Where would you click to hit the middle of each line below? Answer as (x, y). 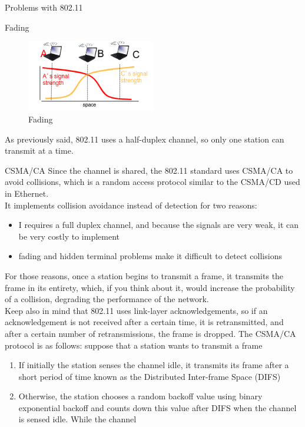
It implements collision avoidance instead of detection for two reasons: (131, 205)
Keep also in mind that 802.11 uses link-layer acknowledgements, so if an (136, 310)
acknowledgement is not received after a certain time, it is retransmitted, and (144, 322)
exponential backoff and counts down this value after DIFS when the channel (158, 407)
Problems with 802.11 (44, 7)
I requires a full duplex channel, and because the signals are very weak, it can (159, 225)
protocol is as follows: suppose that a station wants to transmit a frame (134, 345)
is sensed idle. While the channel (77, 419)
